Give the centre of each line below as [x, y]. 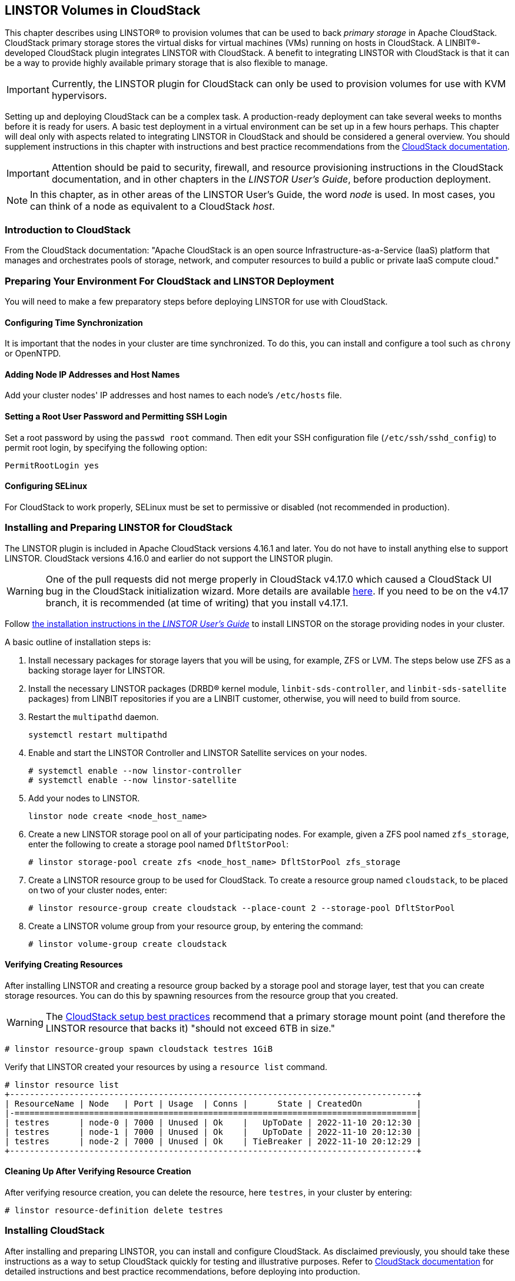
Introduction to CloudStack [68, 230]
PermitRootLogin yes [52, 465]
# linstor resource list [62, 1084]
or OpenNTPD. [33, 354]
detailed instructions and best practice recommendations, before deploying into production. [182, 1271]
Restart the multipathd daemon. [94, 717]
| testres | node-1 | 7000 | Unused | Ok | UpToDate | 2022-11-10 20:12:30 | [213, 1132]
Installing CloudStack [55, 1231]
